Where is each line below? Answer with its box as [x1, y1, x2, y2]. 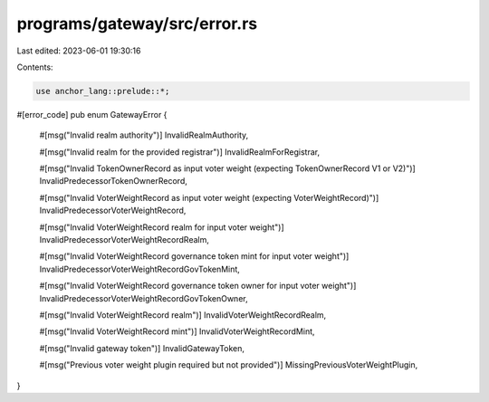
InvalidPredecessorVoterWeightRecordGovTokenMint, [39, 263, 240, 274]
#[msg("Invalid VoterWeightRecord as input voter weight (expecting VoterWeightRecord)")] [39, 192, 379, 203]
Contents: [16, 62, 53, 72]
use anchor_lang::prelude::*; [35, 86, 170, 96]
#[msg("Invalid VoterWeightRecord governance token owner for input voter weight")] [39, 281, 357, 292]
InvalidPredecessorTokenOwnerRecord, [39, 176, 187, 187]
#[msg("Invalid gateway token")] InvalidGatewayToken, [39, 342, 244, 353]
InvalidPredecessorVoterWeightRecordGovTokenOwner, [39, 292, 248, 303]
